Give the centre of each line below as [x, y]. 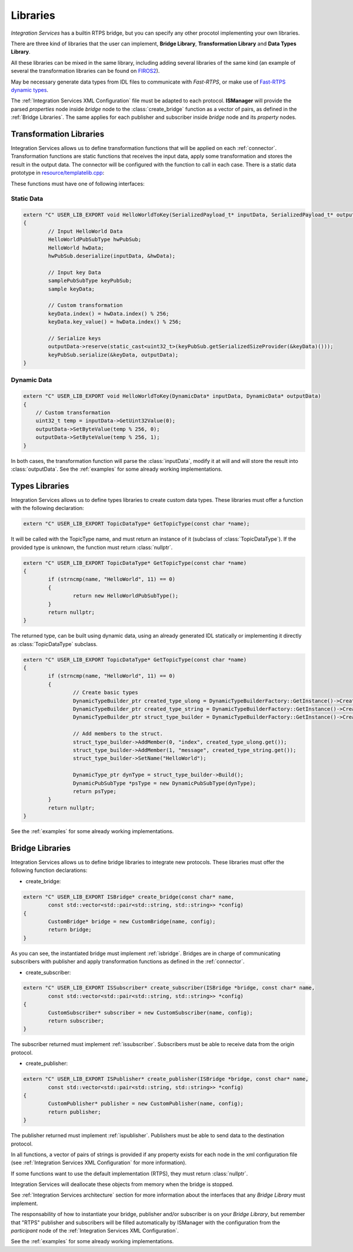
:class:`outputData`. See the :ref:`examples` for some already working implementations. [117, 469]
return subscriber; [76, 1021]
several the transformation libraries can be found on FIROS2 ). [85, 71]
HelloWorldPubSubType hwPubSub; [94, 239]
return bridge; [70, 930]
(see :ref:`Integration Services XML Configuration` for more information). [99, 1163]
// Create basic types [105, 692]
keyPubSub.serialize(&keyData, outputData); [113, 355]
